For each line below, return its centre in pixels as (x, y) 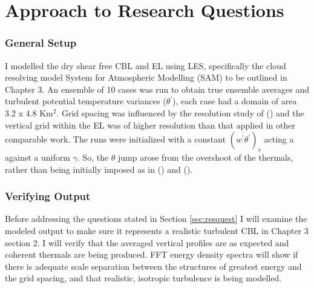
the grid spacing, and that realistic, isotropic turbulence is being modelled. (143, 278)
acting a (279, 139)
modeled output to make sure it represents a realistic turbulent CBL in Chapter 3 (157, 230)
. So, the (93, 157)
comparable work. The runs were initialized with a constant (116, 139)
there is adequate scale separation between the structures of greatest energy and (153, 266)
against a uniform (38, 157)
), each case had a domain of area (235, 101)
